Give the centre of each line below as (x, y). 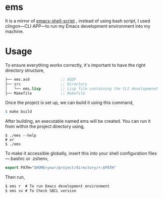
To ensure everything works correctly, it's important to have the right (75, 65)
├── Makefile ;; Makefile (45, 93)
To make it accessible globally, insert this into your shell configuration (76, 153)
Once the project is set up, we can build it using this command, (69, 102)
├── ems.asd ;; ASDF (41, 79)
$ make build (19, 112)
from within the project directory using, (45, 126)
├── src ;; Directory (46, 84)
